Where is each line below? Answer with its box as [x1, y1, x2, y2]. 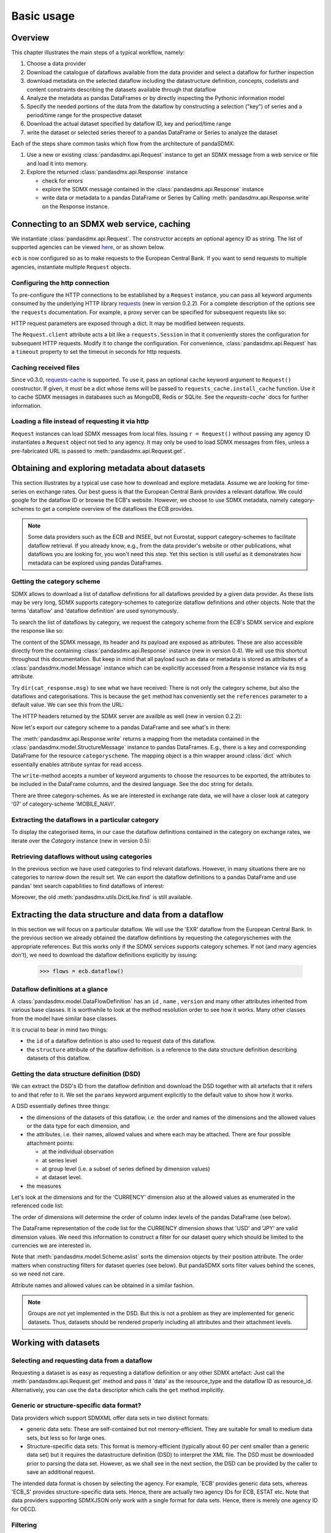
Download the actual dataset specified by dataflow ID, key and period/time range [26, 120, 232, 128]
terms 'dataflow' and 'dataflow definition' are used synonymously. [11, 607, 178, 614]
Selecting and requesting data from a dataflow [11, 1356, 153, 1364]
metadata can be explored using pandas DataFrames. [28, 559, 164, 567]
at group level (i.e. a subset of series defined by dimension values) [42, 1165, 211, 1172]
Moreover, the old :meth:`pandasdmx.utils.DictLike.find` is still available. [11, 893, 192, 901]
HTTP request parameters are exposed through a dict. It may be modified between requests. [11, 319, 245, 327]
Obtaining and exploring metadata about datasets [11, 463, 205, 473]
